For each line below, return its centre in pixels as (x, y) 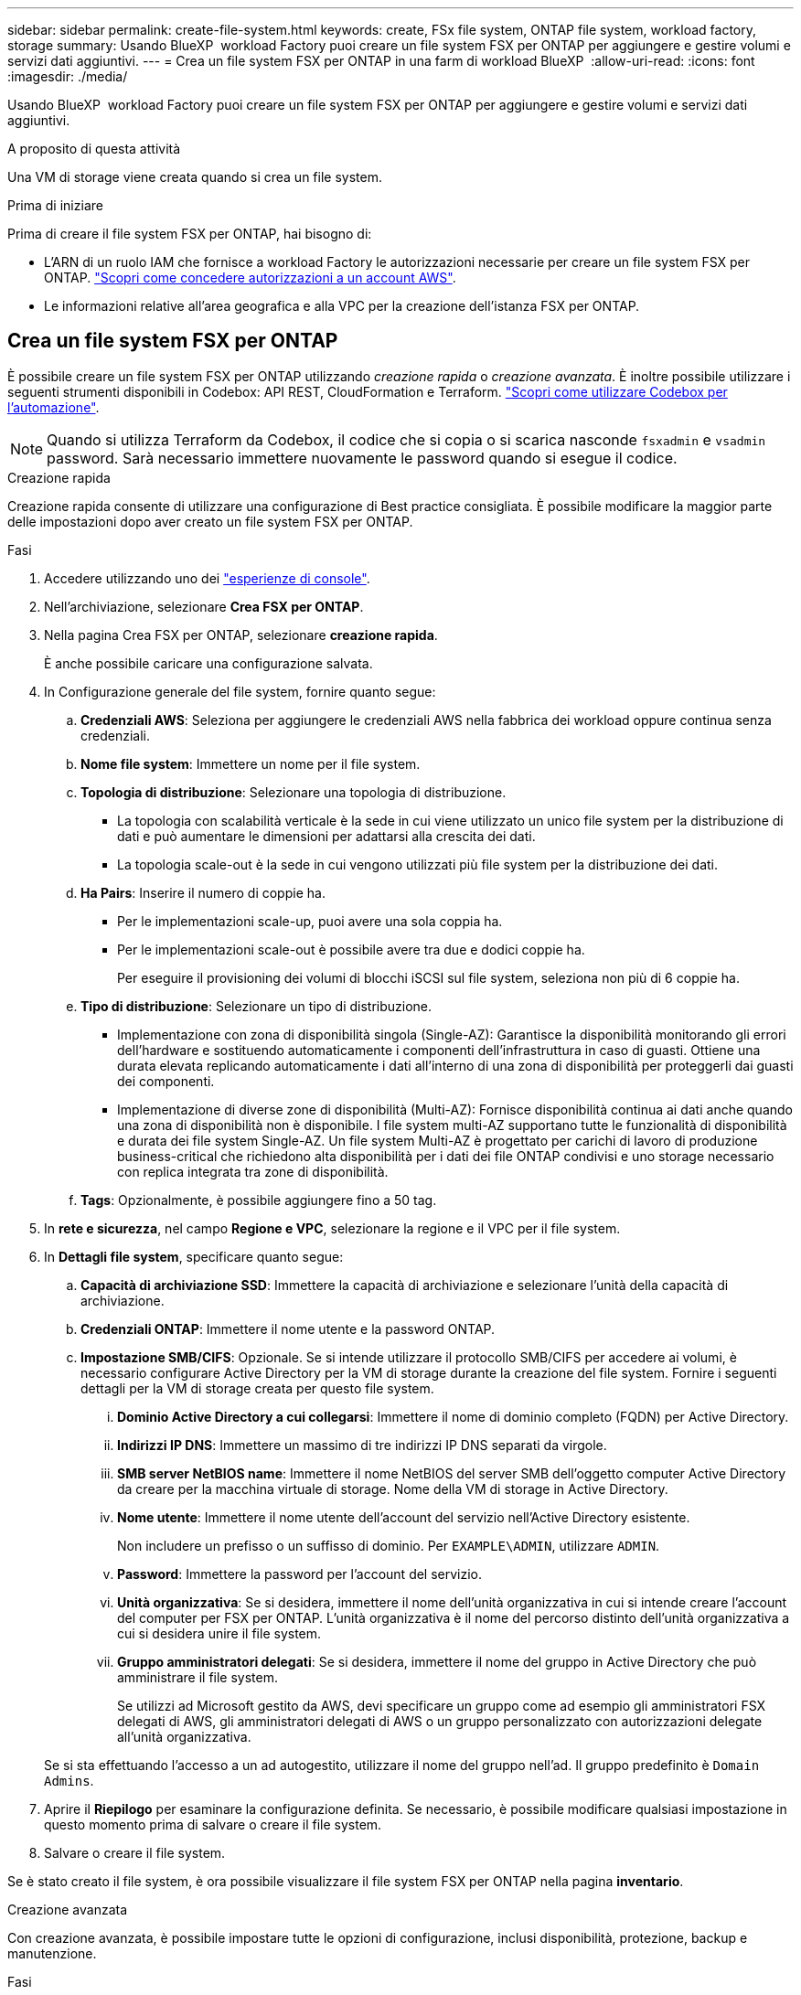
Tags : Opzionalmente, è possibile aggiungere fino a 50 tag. (259, 1200)
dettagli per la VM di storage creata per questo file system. (257, 1388)
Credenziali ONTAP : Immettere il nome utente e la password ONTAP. (288, 1328)
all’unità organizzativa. (184, 1736)
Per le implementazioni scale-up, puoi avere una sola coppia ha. (310, 921)
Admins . (69, 1780)
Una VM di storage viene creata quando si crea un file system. (195, 177)
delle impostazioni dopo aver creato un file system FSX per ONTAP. (210, 521)
